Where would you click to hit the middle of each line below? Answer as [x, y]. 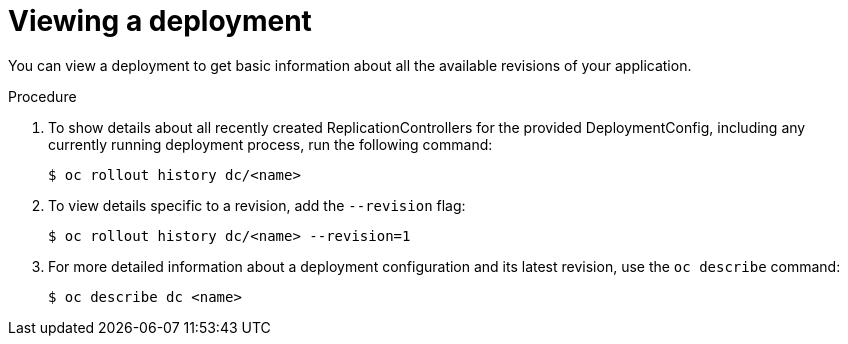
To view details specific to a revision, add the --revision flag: [257, 205]
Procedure [42, 96]
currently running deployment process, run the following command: [270, 144]
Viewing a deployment [160, 21]
